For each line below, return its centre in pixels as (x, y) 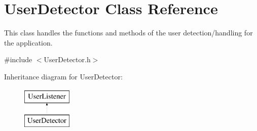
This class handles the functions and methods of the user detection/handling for (128, 33)
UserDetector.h (67, 59)
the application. (28, 42)
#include (18, 59)
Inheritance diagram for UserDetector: (63, 76)
